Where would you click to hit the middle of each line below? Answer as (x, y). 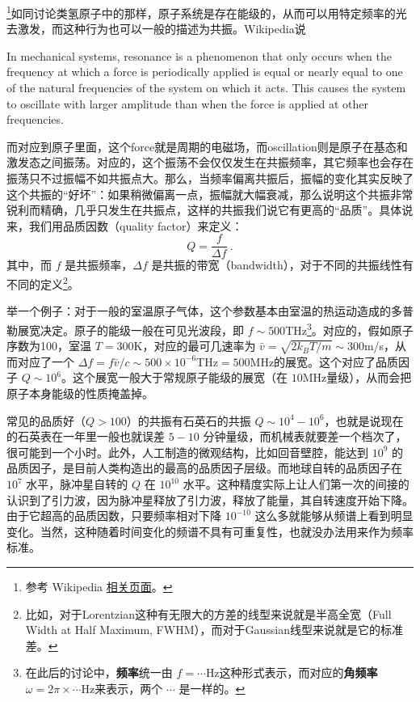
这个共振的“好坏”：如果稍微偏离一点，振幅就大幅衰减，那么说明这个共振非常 (210, 194)
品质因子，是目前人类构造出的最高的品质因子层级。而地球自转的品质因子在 (204, 468)
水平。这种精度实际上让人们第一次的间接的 (296, 484)
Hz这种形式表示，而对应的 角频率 (292, 672)
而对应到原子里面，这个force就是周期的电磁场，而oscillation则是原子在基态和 (207, 146)
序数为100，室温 (49, 346)
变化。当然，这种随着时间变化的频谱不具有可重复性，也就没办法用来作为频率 (210, 531)
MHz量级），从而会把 (357, 377)
